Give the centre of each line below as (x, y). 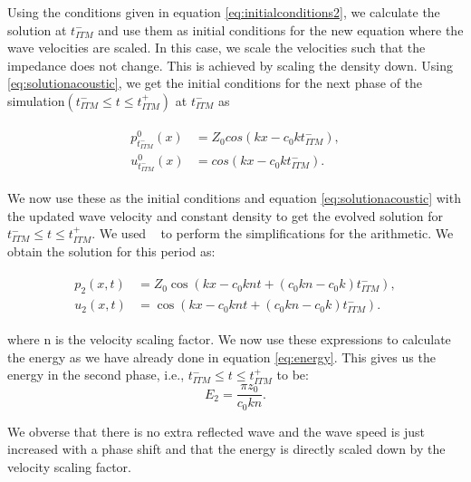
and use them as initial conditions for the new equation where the (281, 29)
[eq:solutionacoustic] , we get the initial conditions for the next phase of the (215, 83)
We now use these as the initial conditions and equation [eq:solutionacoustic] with (234, 197)
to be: (293, 375)
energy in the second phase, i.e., (96, 375)
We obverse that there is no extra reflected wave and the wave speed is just (216, 431)
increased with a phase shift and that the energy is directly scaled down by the (226, 449)
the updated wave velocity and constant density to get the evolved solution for (225, 215)
